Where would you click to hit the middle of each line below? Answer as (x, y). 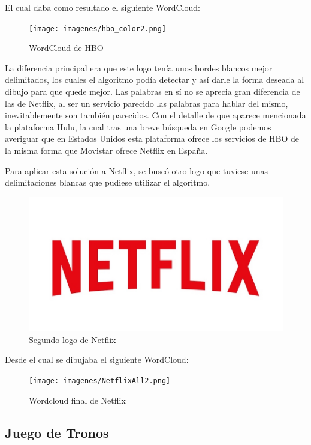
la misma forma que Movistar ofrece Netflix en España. (106, 150)
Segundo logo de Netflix (73, 339)
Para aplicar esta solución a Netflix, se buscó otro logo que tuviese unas (137, 170)
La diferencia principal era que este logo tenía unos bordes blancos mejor (139, 68)
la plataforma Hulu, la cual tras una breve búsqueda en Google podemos (138, 126)
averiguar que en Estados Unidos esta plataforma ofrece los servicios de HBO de (152, 138)
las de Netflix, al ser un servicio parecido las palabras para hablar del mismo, (147, 103)
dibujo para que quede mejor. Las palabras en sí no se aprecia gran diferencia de (153, 92)
